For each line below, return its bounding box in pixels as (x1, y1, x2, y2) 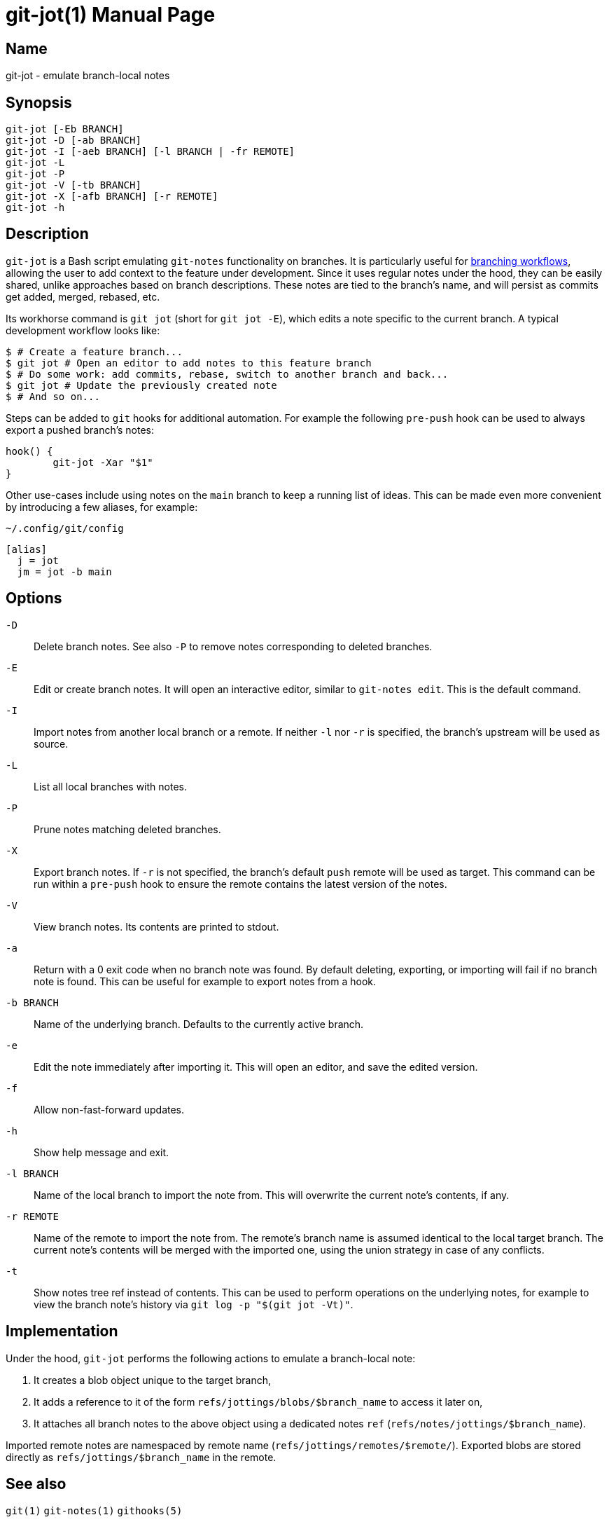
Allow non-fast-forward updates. (34, 1103, 185, 1116)
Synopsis (6, 93, 72, 111)
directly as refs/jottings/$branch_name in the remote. (6, 1451, 276, 1463)
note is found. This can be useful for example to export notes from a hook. (34, 975, 377, 987)
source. (34, 737, 69, 750)
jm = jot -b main (17, 565, 112, 577)
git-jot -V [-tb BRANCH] (6, 179, 141, 191)
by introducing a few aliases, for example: (6, 500, 198, 513)
